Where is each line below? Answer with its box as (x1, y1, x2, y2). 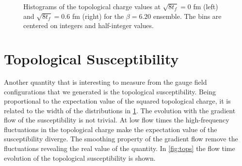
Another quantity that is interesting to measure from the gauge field (4, 76, 207, 87)
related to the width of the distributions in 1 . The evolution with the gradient (4, 105, 236, 115)
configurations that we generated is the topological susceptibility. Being (4, 86, 216, 96)
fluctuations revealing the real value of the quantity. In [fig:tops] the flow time (4, 143, 235, 153)
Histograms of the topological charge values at (23, 1, 161, 11)
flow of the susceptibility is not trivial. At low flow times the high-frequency (4, 115, 229, 125)
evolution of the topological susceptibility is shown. (4, 152, 156, 163)
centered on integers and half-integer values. (23, 20, 154, 30)
